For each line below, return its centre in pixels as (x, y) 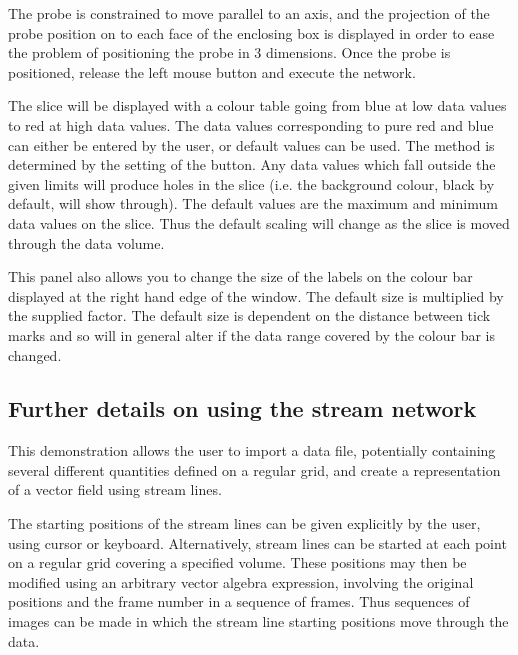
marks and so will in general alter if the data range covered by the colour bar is (251, 334)
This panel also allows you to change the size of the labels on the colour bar (240, 276)
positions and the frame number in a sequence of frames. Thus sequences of (239, 601)
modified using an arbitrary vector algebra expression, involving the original (241, 581)
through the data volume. (86, 242)
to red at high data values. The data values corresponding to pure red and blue (251, 124)
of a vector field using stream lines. (115, 489)
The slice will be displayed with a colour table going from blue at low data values (257, 105)
